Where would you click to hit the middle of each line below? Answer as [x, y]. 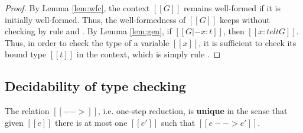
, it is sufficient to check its [247, 42]
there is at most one [91, 122]
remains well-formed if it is [232, 8]
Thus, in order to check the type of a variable [87, 42]
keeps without [245, 19]
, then [234, 31]
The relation [27, 111]
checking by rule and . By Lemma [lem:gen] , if [88, 31]
